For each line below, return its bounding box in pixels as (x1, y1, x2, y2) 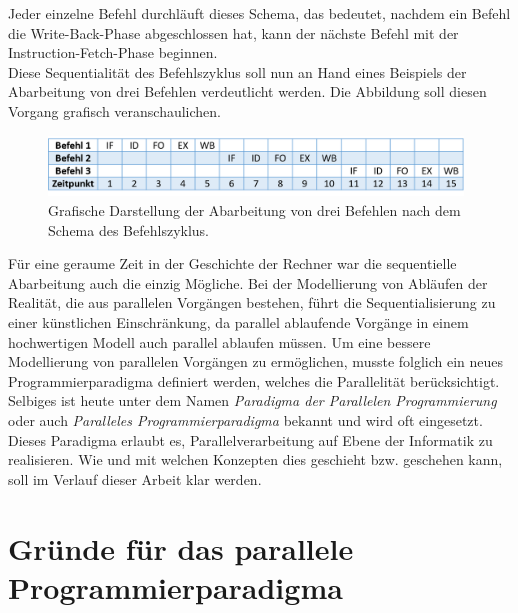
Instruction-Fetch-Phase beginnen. (8, 42, 218, 63)
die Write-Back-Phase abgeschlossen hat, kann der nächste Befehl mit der (8, 22, 459, 43)
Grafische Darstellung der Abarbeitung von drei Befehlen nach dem (48, 200, 461, 221)
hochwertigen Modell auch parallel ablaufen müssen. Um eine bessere (8, 331, 431, 352)
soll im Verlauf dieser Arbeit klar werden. (8, 468, 262, 489)
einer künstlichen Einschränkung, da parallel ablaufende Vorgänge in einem (8, 312, 469, 333)
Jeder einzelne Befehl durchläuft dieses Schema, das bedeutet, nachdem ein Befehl (8, 3, 511, 23)
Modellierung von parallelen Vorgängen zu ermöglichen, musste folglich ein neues (8, 351, 504, 372)
